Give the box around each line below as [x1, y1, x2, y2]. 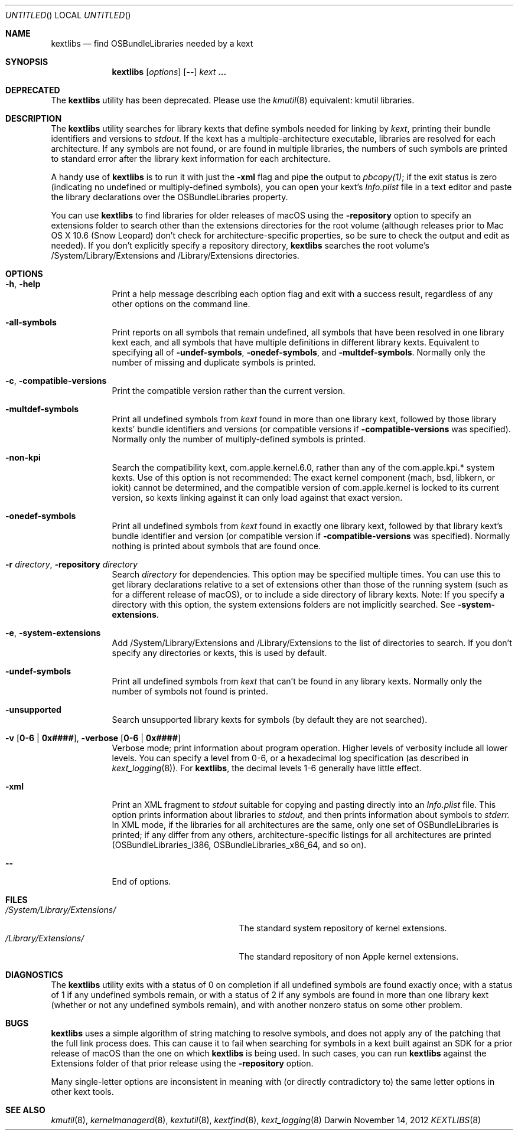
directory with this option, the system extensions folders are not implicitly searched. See [112, 599, 455, 609]
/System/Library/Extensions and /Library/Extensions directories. [51, 250, 299, 260]
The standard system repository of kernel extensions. [239, 923, 447, 933]
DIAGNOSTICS [5, 970, 63, 980]
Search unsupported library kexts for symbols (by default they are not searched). [112, 715, 428, 725]
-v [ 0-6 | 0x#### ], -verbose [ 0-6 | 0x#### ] [5, 733, 181, 743]
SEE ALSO [5, 1105, 45, 1115]
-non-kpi [5, 452, 41, 462]
